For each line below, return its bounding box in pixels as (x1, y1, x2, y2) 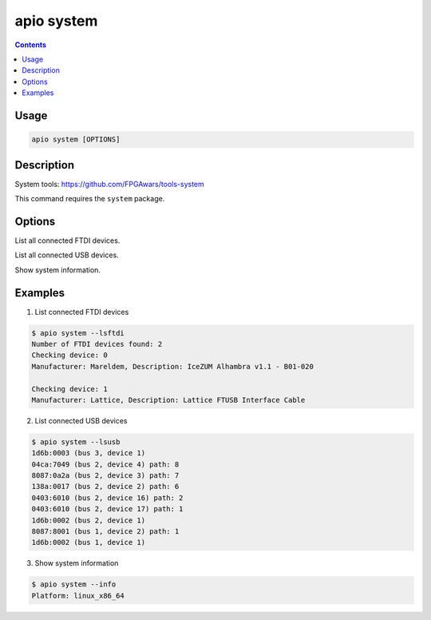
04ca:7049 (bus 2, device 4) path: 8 (31, 459, 180, 469)
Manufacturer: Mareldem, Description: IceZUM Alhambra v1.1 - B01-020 (31, 362, 314, 371)
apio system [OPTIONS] (31, 135, 121, 144)
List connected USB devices (34, 415, 128, 425)
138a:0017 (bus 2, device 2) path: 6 (31, 482, 180, 491)
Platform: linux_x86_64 (31, 591, 125, 600)
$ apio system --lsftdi (31, 328, 125, 337)
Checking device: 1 (31, 384, 108, 393)
